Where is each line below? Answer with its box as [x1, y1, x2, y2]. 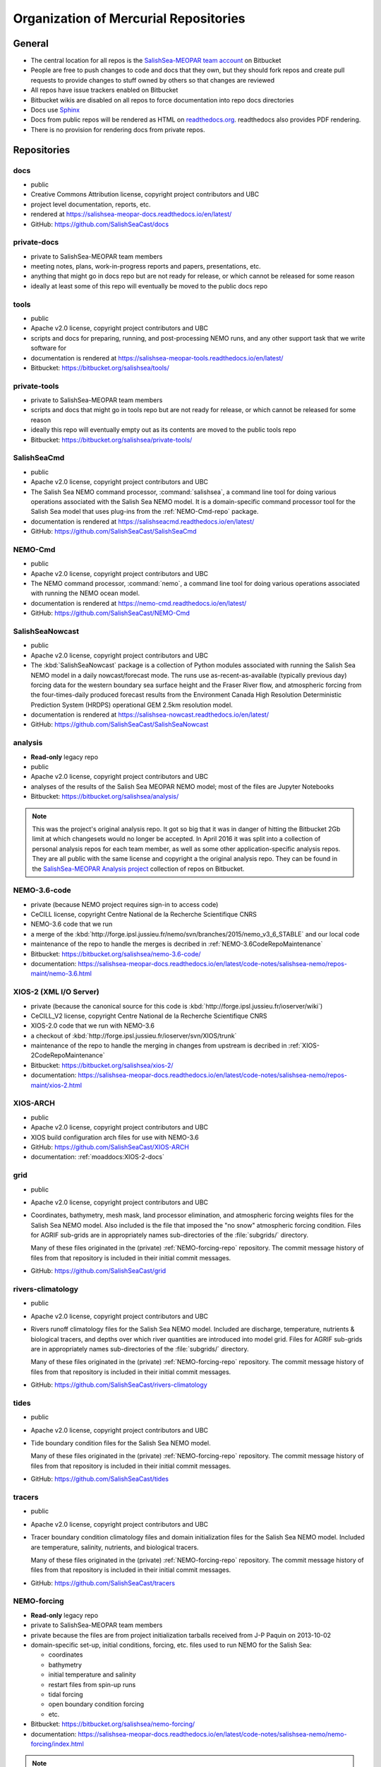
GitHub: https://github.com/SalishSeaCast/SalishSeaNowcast [30, 720, 209, 729]
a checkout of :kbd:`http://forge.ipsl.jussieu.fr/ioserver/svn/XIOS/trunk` [30, 1031, 237, 1040]
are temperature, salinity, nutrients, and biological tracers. [30, 1543, 199, 1551]
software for [30, 344, 67, 353]
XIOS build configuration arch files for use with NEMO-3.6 [30, 1133, 199, 1141]
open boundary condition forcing [48, 1700, 145, 1708]
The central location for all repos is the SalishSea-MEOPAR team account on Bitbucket [30, 57, 282, 65]
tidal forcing [48, 1690, 84, 1698]
